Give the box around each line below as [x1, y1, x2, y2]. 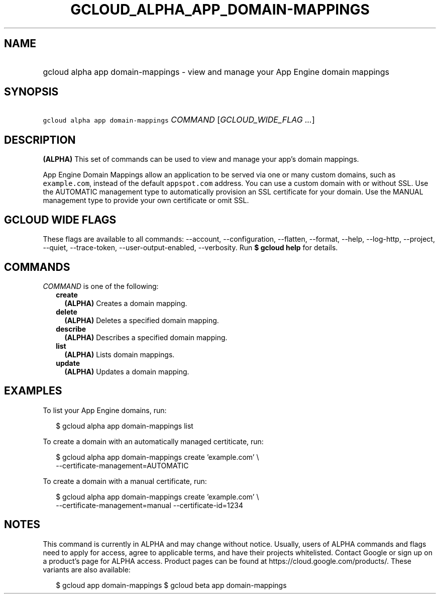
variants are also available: [43, 565, 131, 574]
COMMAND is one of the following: [43, 281, 159, 290]
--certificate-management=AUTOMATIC [56, 461, 189, 470]
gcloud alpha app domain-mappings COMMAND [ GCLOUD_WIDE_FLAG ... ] [43, 115, 315, 125]
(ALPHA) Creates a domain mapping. [64, 298, 187, 308]
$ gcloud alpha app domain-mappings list [56, 421, 193, 430]
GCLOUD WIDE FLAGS [4, 213, 117, 226]
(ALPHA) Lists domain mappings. [64, 350, 175, 359]
